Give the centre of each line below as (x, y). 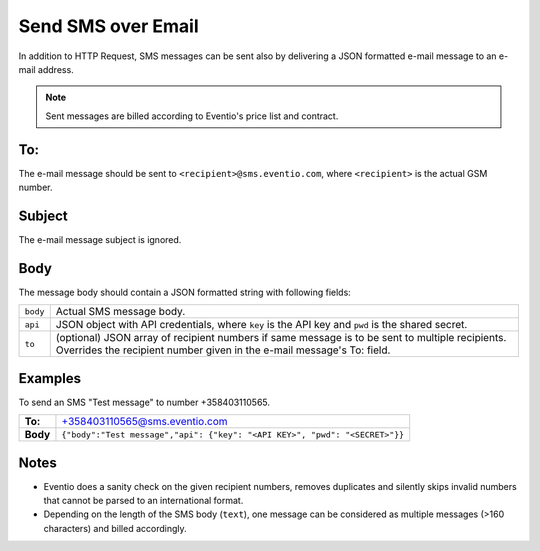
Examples (50, 378)
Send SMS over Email (108, 26)
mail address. (46, 69)
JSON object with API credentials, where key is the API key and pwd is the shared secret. (261, 325)
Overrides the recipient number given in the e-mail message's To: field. (223, 350)
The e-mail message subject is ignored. (100, 239)
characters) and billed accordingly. (115, 528)
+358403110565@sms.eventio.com (144, 422)
